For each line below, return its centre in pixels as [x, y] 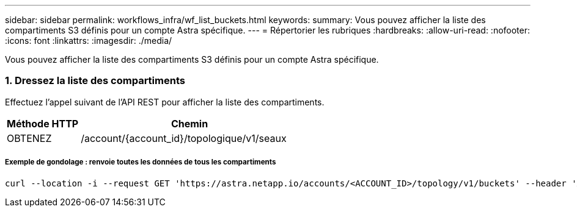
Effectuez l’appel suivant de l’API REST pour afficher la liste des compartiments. [165, 102]
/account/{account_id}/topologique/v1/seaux [184, 138]
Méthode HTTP [43, 123]
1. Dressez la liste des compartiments [95, 81]
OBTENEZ [29, 138]
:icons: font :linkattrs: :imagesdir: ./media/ [89, 41]
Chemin [189, 123]
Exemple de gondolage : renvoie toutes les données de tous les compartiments [141, 162]
